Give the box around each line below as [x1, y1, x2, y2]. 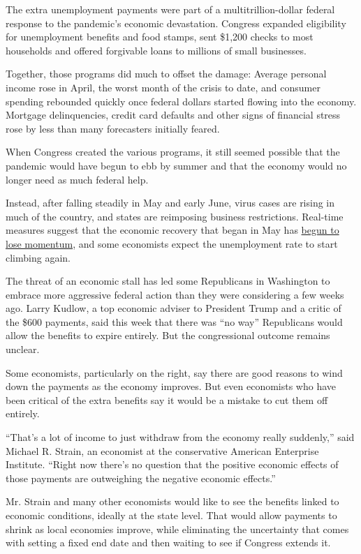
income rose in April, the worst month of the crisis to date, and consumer [6, 80, 321, 94]
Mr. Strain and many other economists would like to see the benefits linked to [6, 494, 339, 509]
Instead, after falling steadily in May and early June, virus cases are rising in [6, 195, 335, 210]
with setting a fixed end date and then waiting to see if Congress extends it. [6, 535, 331, 550]
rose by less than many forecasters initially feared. [6, 121, 220, 135]
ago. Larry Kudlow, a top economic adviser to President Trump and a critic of [6, 301, 341, 315]
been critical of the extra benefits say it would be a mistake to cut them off [6, 392, 328, 407]
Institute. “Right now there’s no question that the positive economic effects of [6, 457, 339, 472]
